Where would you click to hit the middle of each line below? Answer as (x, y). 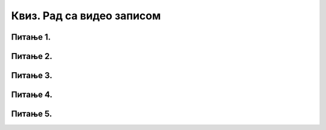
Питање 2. (32, 56)
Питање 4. (32, 95)
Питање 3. (32, 76)
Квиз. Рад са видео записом (86, 16)
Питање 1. (31, 37)
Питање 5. (32, 114)
